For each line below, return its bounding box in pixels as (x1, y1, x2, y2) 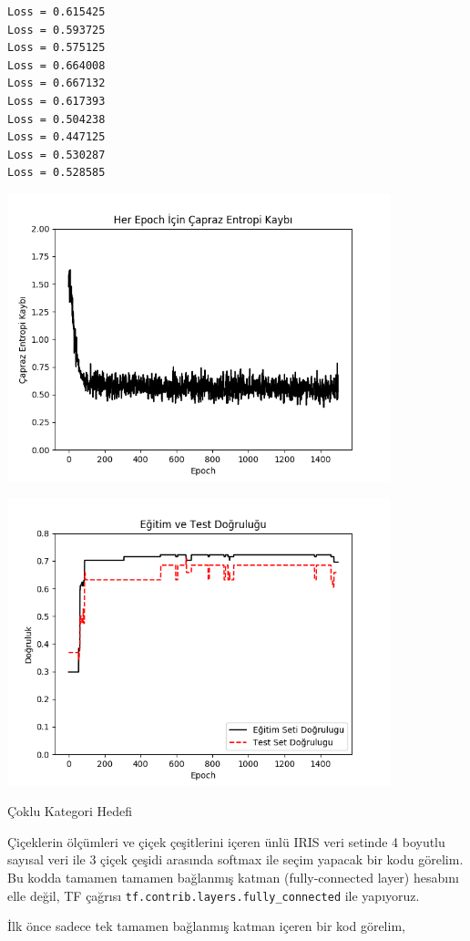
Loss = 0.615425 (7, 5, 106, 18)
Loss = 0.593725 (7, 23, 106, 36)
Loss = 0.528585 (7, 166, 106, 180)
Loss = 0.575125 (7, 41, 106, 55)
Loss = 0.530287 (7, 148, 106, 161)
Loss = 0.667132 (7, 77, 106, 90)
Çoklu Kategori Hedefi (7, 801, 132, 821)
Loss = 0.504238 (7, 112, 106, 126)
